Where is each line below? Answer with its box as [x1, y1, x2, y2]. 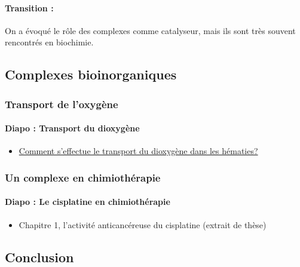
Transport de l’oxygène [5, 96, 118, 111]
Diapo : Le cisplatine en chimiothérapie [5, 195, 170, 208]
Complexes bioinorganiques [5, 65, 177, 84]
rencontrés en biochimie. [5, 36, 94, 48]
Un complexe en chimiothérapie [5, 170, 161, 185]
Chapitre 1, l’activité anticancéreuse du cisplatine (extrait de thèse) [19, 218, 267, 231]
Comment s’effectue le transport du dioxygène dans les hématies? [19, 145, 258, 157]
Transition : [5, 1, 54, 14]
